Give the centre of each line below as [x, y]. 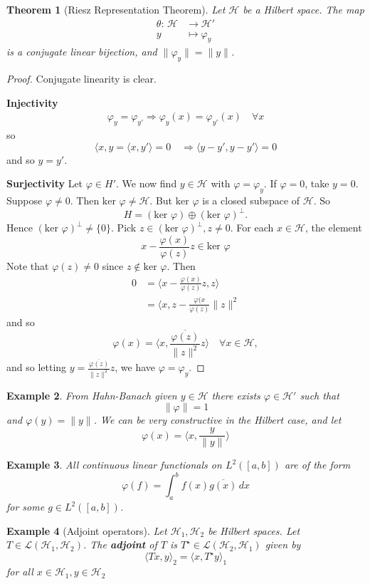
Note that [28, 266]
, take [317, 183]
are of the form [317, 465]
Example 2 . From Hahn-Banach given [92, 395]
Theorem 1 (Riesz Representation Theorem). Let [116, 9]
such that [319, 395]
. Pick [124, 228]
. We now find [146, 183]
